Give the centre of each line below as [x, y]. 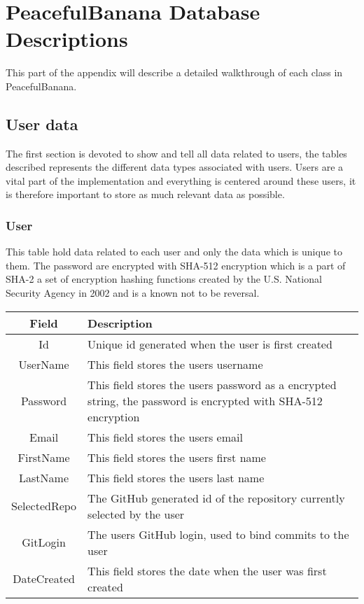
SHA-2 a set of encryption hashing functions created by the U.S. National [164, 279]
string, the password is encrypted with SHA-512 [205, 400]
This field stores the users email [165, 437]
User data [42, 124]
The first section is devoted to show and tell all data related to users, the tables [176, 153]
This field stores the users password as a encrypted [212, 384]
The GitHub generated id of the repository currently [216, 498]
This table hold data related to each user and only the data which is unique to [174, 252]
